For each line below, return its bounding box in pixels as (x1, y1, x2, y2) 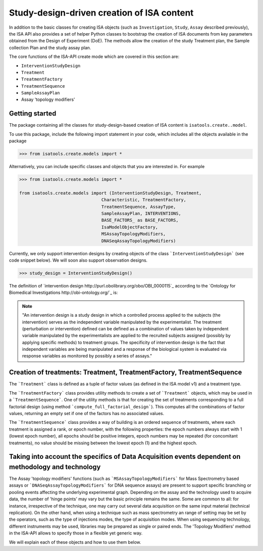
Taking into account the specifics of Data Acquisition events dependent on (9, 453, 241, 461)
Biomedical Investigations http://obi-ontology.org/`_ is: (9, 290, 118, 296)
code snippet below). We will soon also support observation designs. (9, 257, 148, 263)
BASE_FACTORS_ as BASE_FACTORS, (101, 217, 179, 223)
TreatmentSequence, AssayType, (101, 204, 176, 209)
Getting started (9, 110, 56, 118)
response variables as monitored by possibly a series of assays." (22, 353, 152, 359)
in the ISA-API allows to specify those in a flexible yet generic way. (9, 530, 143, 536)
